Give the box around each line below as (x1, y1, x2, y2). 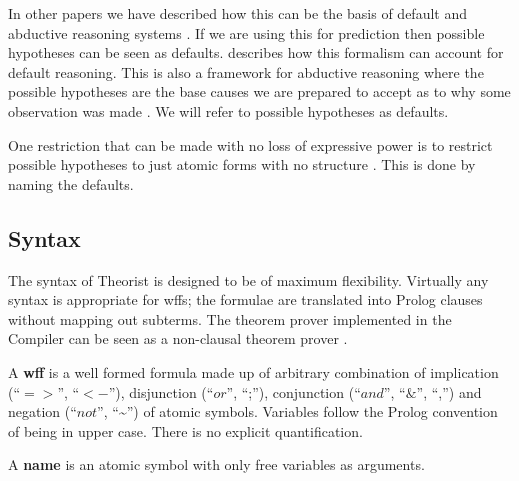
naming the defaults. (8, 173, 134, 194)
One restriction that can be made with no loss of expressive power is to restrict (8, 134, 493, 155)
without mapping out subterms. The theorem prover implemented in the (8, 308, 452, 329)
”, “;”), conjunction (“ (226, 381, 361, 402)
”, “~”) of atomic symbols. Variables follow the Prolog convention (97, 401, 498, 422)
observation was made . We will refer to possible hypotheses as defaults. (8, 100, 449, 121)
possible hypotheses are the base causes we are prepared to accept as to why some (8, 81, 511, 102)
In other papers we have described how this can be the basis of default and (8, 3, 467, 23)
